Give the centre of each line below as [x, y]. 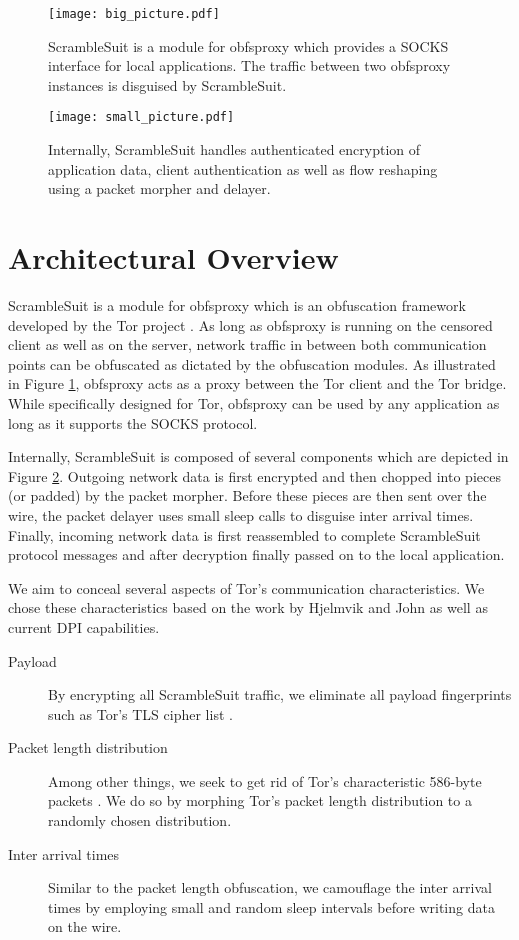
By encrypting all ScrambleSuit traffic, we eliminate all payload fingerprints [280, 694]
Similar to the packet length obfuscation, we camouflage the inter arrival [270, 887]
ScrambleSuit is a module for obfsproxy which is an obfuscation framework [237, 305]
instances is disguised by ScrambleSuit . [167, 84]
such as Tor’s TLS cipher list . [140, 713]
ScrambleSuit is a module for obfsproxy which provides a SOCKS [248, 45]
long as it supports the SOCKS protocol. [133, 422]
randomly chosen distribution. [140, 820]
